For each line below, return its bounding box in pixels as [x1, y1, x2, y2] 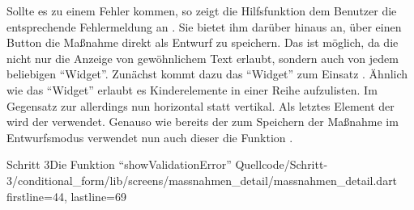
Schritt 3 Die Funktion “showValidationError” [6, 156, 232, 173]
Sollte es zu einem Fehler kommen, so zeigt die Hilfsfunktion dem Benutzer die [6, 2, 397, 19]
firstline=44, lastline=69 [6, 187, 126, 204]
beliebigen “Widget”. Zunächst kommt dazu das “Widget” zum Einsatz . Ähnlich [6, 65, 408, 82]
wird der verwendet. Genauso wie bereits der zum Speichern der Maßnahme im [6, 113, 399, 130]
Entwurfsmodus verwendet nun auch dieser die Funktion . [6, 128, 293, 145]
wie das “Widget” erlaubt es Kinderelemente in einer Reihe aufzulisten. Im [6, 81, 378, 98]
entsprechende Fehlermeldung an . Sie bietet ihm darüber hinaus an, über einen [6, 18, 402, 35]
